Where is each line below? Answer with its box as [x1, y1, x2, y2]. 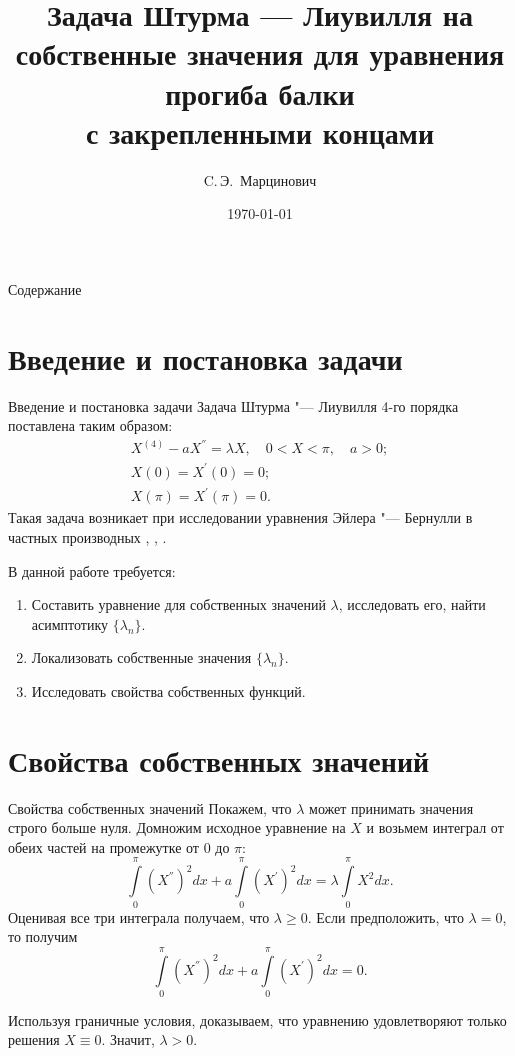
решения [8, 1029, 60, 1050]
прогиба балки [165, 72, 355, 113]
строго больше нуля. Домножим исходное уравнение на [8, 817, 346, 838]
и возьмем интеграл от [366, 817, 504, 838]
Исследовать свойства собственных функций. [31, 680, 306, 701]
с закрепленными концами [85, 111, 435, 152]
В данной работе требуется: [8, 560, 176, 581]
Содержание [8, 278, 82, 299]
